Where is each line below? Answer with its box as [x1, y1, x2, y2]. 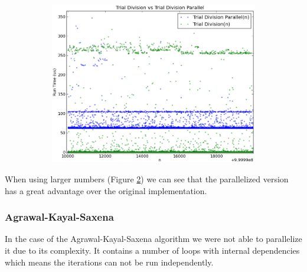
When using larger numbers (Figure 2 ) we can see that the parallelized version [5, 172, 289, 185]
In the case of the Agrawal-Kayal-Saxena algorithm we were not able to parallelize [5, 232, 302, 245]
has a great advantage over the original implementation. [5, 184, 207, 196]
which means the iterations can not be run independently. [5, 255, 214, 268]
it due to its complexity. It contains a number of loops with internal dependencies [5, 244, 300, 256]
